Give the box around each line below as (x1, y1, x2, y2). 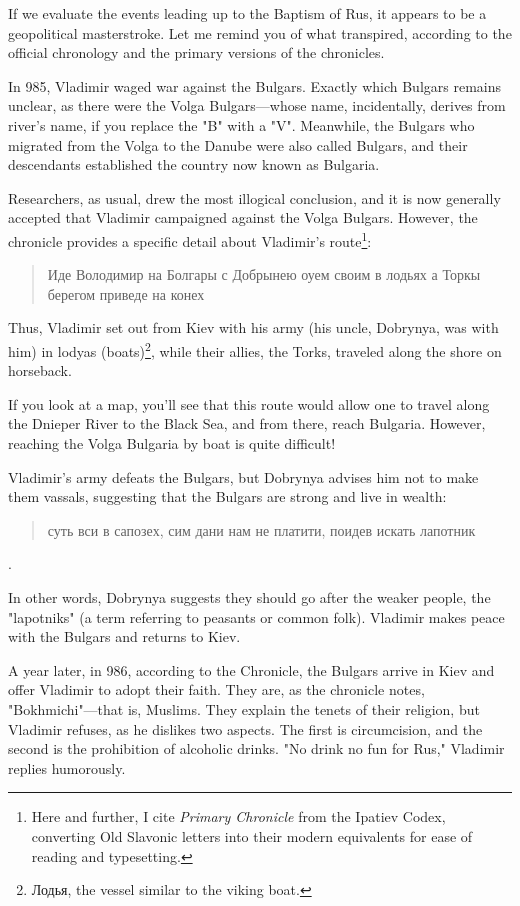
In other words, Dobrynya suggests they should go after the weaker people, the (8, 586, 491, 607)
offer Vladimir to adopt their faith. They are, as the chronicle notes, (8, 679, 425, 700)
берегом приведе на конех (47, 283, 205, 304)
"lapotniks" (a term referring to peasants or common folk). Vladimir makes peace (8, 606, 505, 627)
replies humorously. (8, 757, 126, 778)
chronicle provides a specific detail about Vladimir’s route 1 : (8, 227, 372, 251)
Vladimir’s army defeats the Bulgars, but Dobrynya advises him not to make (8, 466, 479, 487)
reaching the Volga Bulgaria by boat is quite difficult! (8, 433, 336, 453)
